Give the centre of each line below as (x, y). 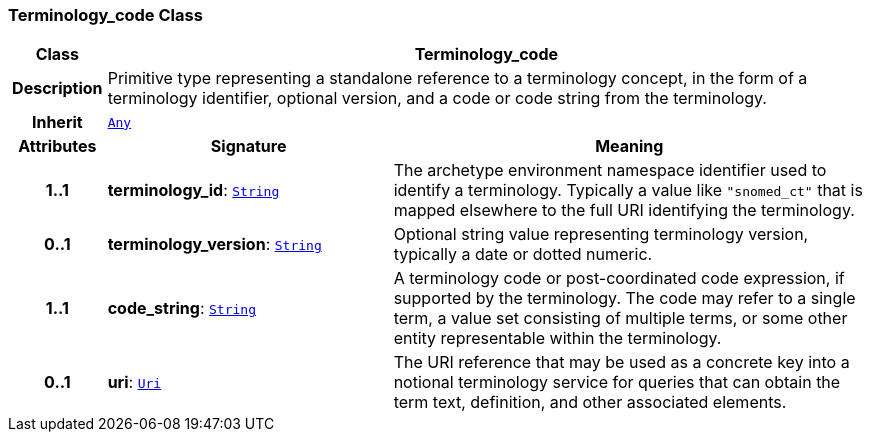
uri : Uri (134, 382)
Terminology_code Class (105, 15)
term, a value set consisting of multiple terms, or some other (620, 318)
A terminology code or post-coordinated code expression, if (619, 278)
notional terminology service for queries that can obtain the (617, 382)
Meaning (629, 146)
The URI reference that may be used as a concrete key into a (621, 362)
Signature (248, 146)
